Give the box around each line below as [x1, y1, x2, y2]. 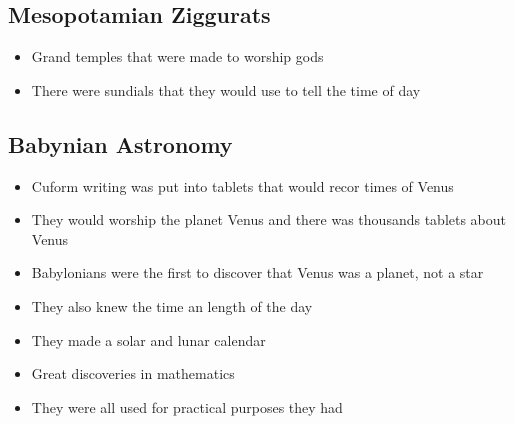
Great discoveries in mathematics [31, 363, 235, 384]
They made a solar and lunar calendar [31, 329, 266, 350]
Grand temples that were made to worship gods [31, 46, 324, 67]
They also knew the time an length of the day [31, 295, 313, 316]
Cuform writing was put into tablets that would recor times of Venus [31, 175, 454, 196]
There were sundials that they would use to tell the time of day [31, 79, 421, 100]
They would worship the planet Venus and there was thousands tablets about [31, 209, 507, 230]
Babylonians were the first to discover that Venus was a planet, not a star [31, 262, 484, 283]
